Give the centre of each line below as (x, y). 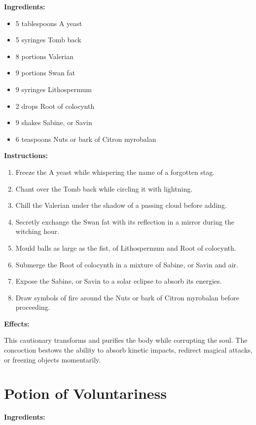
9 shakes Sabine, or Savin (54, 122)
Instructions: (26, 155)
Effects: (17, 323)
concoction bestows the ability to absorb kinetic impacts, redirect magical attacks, (128, 350)
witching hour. (37, 231)
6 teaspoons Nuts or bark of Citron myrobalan (86, 139)
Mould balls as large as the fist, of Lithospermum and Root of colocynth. (126, 247)
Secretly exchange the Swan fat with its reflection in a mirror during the (125, 221)
